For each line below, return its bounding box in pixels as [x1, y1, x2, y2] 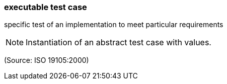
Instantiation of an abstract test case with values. [26, 37, 211, 48]
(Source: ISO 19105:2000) [4, 56, 89, 65]
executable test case [4, 2, 87, 12]
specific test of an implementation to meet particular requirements [4, 20, 223, 29]
